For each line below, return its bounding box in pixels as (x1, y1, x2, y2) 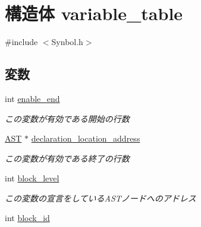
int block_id (5, 212, 50, 224)
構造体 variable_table (5, 1, 183, 25)
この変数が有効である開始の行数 (5, 112, 130, 124)
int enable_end (5, 92, 60, 104)
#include (5, 36, 38, 48)
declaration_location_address (31, 132, 140, 145)
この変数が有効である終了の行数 (5, 152, 130, 164)
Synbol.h (51, 36, 83, 48)
